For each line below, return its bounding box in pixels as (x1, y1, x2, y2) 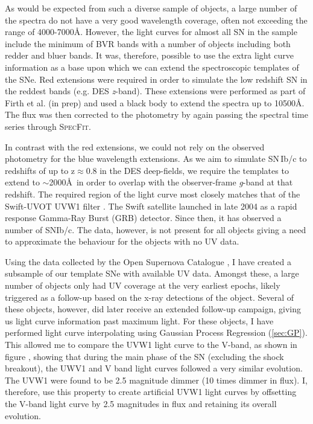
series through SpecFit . (5, 120, 91, 132)
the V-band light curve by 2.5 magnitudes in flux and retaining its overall (5, 397, 277, 410)
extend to (5, 176, 40, 188)
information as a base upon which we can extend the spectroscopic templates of (5, 60, 299, 73)
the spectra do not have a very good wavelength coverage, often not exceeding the (5, 13, 308, 26)
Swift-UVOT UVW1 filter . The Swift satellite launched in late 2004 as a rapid (5, 199, 297, 212)
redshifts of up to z (5, 164, 75, 176)
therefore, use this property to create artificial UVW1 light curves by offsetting (5, 385, 297, 398)
